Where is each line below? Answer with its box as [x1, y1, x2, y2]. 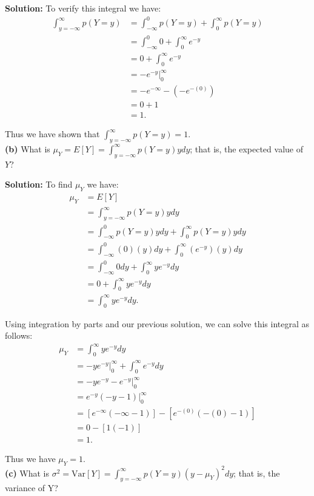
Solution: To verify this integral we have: [5, 2, 161, 14]
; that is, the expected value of [190, 142, 303, 155]
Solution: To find [5, 178, 73, 191]
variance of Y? [5, 481, 58, 494]
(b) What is [5, 142, 50, 155]
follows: [5, 329, 33, 342]
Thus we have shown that [5, 127, 100, 140]
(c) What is [5, 466, 50, 479]
